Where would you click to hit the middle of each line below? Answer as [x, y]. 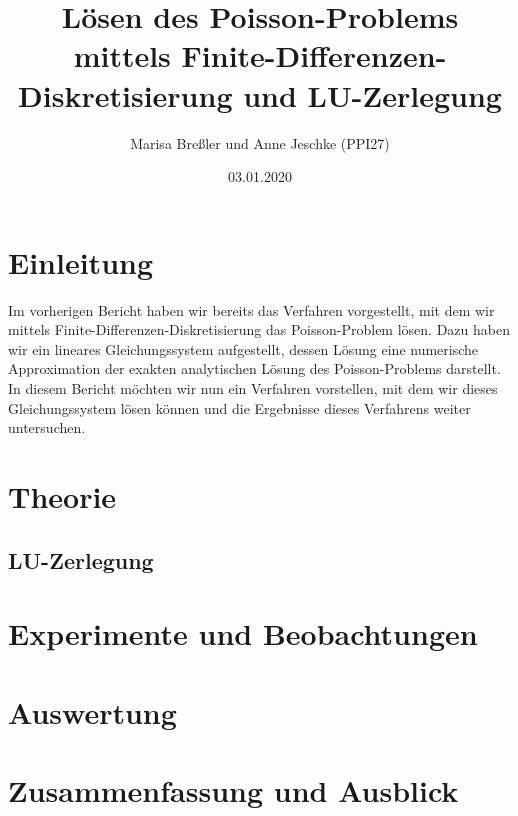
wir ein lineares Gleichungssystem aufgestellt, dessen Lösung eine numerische [243, 348]
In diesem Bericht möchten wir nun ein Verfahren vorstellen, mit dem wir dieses [253, 388]
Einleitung [81, 261]
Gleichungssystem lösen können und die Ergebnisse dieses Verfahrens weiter [239, 407]
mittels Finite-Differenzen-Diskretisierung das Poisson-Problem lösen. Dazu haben [259, 329]
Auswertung [92, 711]
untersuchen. [47, 427]
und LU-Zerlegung [372, 94]
